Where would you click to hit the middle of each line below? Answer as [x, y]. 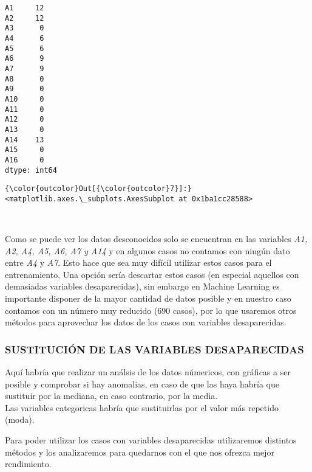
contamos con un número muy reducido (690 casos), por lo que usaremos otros [151, 310]
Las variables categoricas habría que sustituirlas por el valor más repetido [142, 407]
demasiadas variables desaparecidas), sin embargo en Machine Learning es [142, 286]
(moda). [20, 419]
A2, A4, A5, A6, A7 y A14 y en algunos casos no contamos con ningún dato [148, 250]
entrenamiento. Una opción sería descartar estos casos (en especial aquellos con [152, 274]
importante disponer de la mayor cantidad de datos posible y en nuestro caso [148, 298]
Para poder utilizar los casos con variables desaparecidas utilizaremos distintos [151, 440]
